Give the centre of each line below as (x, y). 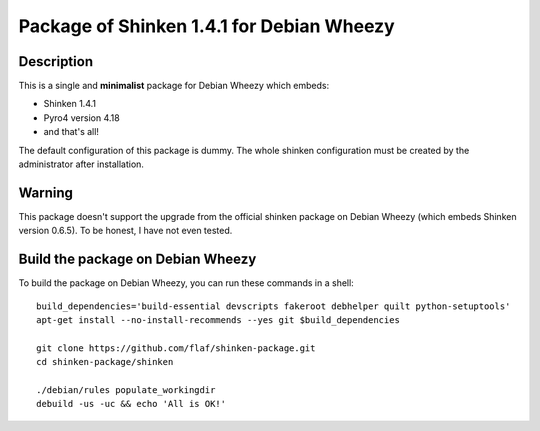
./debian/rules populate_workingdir (126, 389)
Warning (46, 192)
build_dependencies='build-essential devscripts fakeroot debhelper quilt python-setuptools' (273, 306)
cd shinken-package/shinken (105, 362)
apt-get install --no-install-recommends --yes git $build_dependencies (218, 320)
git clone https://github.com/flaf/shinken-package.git (176, 348)
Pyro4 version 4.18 (81, 117)
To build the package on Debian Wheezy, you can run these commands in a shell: (186, 283)
